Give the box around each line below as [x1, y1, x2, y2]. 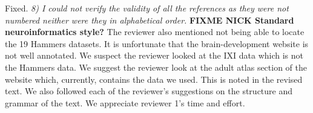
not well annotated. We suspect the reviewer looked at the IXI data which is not [5, 49, 303, 62]
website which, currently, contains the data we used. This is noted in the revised [5, 73, 303, 85]
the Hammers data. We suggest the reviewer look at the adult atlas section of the [5, 60, 307, 73]
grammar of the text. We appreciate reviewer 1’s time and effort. [5, 96, 245, 109]
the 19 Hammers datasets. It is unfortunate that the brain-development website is [5, 37, 309, 50]
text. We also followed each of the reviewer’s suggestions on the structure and [5, 85, 293, 97]
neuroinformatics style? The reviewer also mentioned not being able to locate [5, 25, 305, 38]
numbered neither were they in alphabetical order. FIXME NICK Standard [5, 13, 294, 26]
